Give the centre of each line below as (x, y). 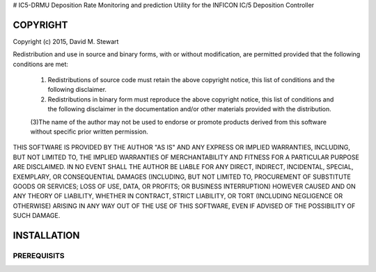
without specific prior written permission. (89, 131)
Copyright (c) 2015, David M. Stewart (66, 41)
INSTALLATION (46, 235)
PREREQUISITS (39, 255)
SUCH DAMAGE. (37, 216)
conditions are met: (41, 64)
